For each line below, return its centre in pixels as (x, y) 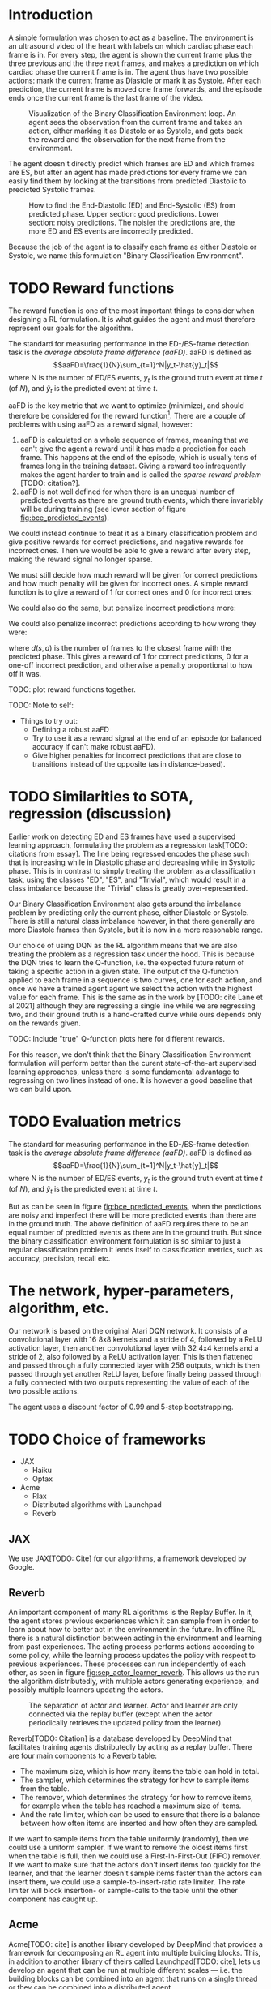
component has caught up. (53, 1899)
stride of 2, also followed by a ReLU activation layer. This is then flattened (131, 1356)
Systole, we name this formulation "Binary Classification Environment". (126, 255)
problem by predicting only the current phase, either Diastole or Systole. (129, 913)
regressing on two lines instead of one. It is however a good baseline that (130, 1080)
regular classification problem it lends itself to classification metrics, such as (135, 1249)
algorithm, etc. (59, 1308)
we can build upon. (40, 1089)
